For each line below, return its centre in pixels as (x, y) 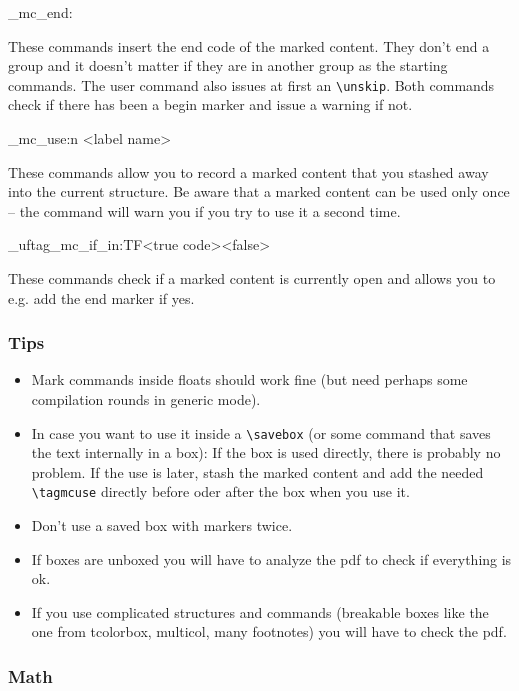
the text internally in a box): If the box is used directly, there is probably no (266, 452)
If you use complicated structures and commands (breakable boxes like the (260, 611)
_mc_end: (40, 12)
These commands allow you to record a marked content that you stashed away (248, 171)
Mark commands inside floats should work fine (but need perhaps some (249, 379)
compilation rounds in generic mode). (146, 399)
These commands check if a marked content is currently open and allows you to (252, 278)
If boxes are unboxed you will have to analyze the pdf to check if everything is (271, 558)
